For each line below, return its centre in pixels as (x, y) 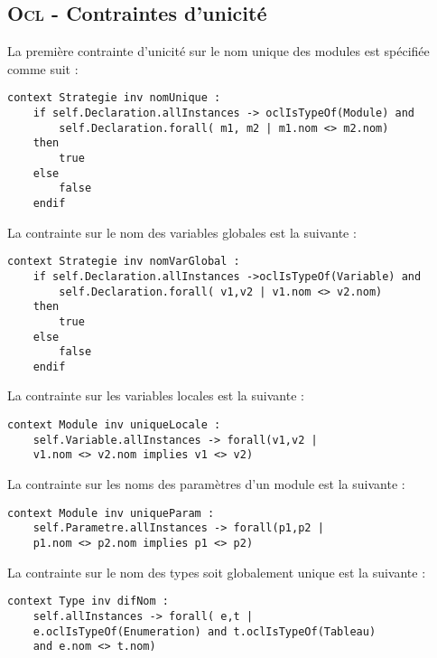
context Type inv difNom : (88, 602)
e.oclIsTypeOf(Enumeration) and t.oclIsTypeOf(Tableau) (205, 631)
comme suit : (43, 68)
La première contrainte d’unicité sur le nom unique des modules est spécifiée (218, 51)
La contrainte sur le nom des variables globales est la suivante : (182, 232)
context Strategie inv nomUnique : (114, 98)
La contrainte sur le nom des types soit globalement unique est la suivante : (217, 572)
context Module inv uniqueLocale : (114, 425)
